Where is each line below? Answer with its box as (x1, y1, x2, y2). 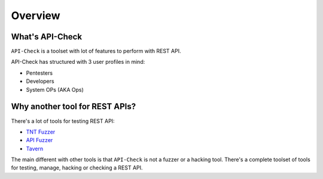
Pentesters (26, 69, 53, 76)
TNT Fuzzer (26, 128, 56, 135)
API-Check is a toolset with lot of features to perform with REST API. (11, 48, 181, 55)
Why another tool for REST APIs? (11, 101, 136, 112)
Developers (26, 78, 54, 85)
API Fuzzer (26, 137, 53, 144)
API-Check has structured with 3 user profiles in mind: (11, 58, 145, 66)
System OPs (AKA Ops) (26, 86, 84, 93)
